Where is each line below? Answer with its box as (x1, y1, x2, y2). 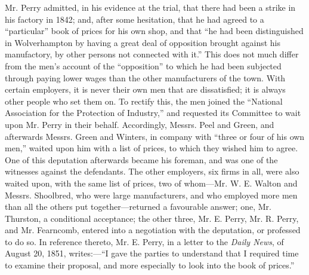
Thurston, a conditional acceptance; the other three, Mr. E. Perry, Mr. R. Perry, (5, 212, 299, 224)
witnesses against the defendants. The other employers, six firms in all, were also (5, 165, 299, 178)
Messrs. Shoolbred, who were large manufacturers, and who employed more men (5, 188, 298, 201)
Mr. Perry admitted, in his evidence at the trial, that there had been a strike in (5, 1, 296, 13)
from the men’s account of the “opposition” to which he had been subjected (5, 59, 282, 72)
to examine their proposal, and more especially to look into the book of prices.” (5, 259, 295, 271)
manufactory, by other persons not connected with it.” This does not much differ (5, 48, 299, 60)
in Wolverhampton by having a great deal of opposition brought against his (5, 36, 281, 48)
